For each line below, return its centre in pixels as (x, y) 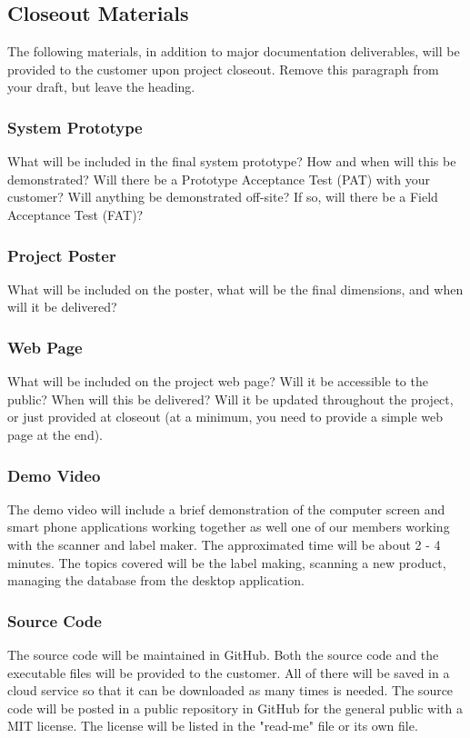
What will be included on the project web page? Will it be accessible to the (218, 381)
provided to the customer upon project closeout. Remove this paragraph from (223, 69)
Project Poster (62, 255)
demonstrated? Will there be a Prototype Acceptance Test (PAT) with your (219, 179)
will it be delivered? (62, 307)
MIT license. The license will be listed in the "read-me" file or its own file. (213, 726)
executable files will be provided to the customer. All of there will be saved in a (229, 672)
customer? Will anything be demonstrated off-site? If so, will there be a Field (223, 197)
